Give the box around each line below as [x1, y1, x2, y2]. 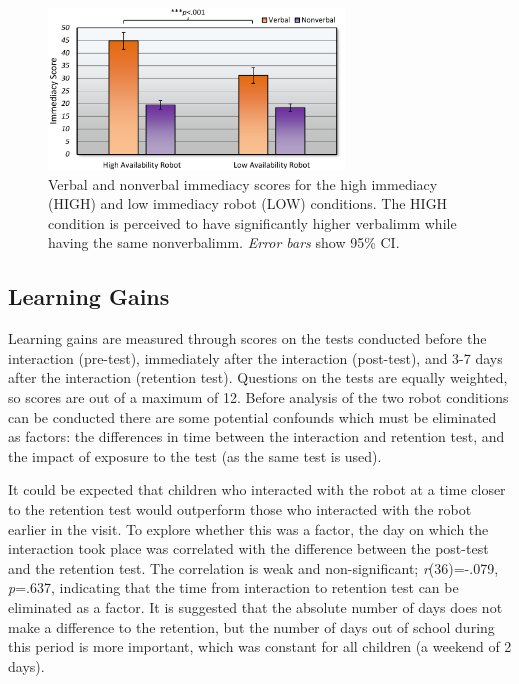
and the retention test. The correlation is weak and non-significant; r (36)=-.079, [8, 557, 499, 578]
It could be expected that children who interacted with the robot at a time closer [8, 479, 506, 500]
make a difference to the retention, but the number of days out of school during [8, 616, 495, 637]
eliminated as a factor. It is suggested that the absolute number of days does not [8, 596, 503, 617]
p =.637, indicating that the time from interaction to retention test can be [8, 577, 459, 598]
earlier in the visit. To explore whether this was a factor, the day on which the [8, 518, 489, 539]
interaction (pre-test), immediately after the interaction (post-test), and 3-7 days [8, 347, 503, 368]
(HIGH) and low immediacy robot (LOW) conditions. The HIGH [48, 193, 448, 214]
